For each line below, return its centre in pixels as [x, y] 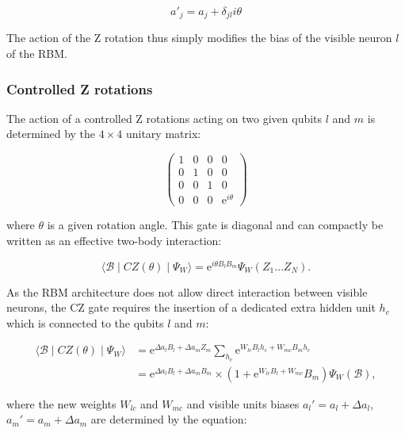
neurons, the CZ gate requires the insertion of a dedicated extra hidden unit [191, 307]
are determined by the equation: [169, 419]
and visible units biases [243, 403]
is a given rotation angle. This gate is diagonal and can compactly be [215, 225]
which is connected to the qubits [85, 322]
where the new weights [61, 403]
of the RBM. [37, 54]
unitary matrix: [163, 134]
